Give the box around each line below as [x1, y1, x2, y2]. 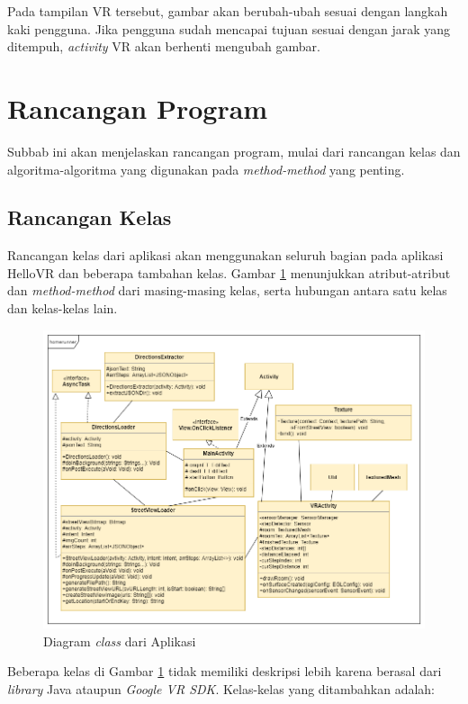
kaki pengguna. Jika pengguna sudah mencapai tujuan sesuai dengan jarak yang [7, 19, 451, 38]
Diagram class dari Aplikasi [43, 631, 196, 650]
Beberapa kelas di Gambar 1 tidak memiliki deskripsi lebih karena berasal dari [7, 662, 442, 681]
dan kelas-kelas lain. [7, 299, 118, 318]
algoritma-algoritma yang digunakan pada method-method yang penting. [7, 159, 405, 178]
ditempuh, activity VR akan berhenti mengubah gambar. [7, 37, 320, 56]
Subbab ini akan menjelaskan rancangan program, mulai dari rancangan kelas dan [7, 141, 461, 160]
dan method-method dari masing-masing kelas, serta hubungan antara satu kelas [7, 281, 447, 300]
